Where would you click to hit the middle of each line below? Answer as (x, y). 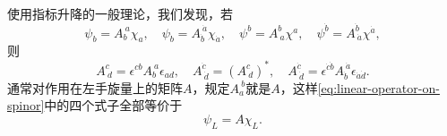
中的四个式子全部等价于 (113, 105)
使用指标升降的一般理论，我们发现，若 (120, 13)
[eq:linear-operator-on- (378, 87)
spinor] (26, 105)
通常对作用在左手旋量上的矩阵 (95, 87)
